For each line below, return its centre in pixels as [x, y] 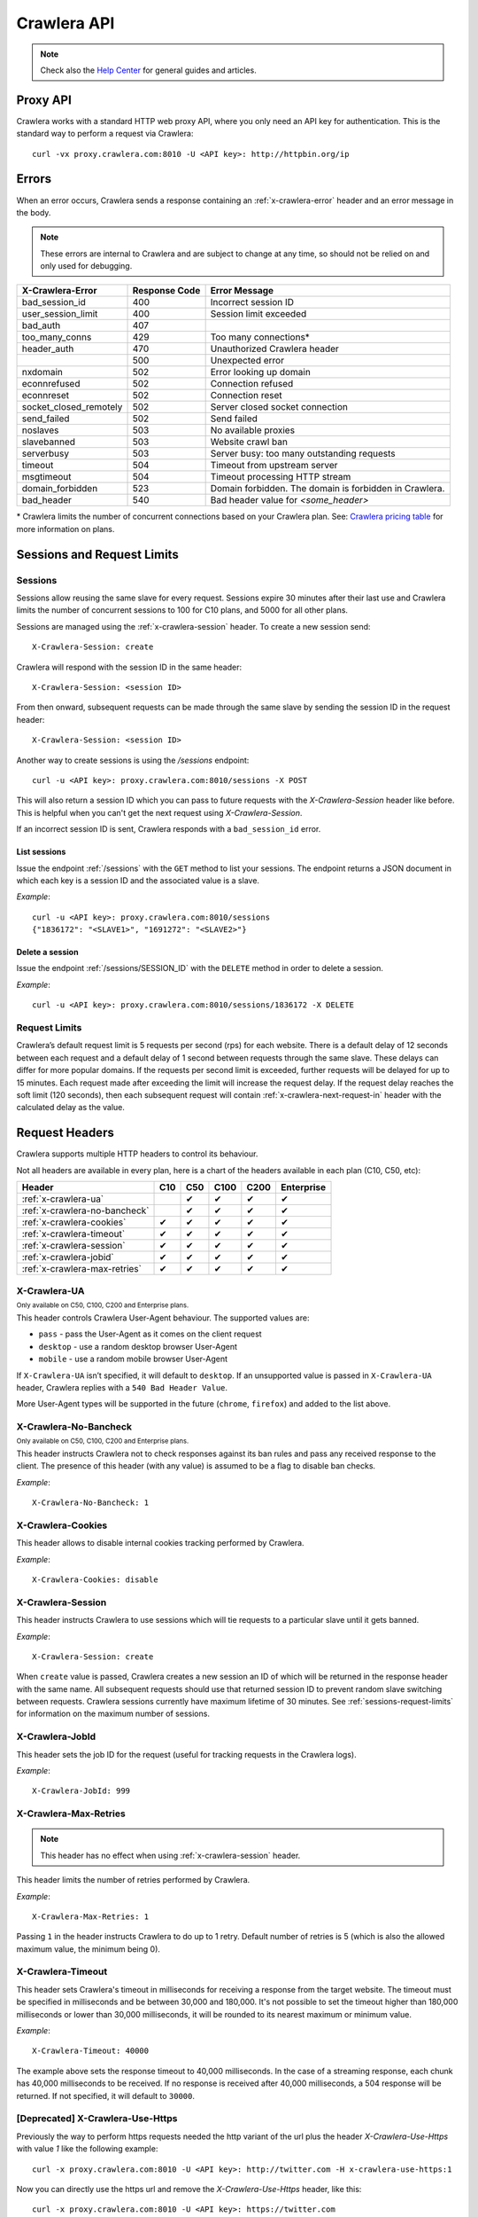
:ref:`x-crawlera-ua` [63, 1199]
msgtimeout [46, 477]
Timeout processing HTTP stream [281, 477]
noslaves [40, 430]
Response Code [166, 291]
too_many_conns [57, 337]
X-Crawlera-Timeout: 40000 [91, 2051]
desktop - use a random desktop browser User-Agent [138, 1346]
